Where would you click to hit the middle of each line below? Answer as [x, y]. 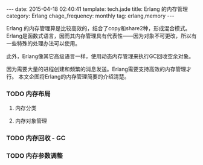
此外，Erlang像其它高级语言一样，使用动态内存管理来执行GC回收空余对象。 [100, 56]
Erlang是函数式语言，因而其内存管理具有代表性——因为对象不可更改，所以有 [102, 36]
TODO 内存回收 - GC [36, 138]
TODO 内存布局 [28, 94]
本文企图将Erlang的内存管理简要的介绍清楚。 [74, 76]
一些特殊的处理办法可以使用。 [43, 43]
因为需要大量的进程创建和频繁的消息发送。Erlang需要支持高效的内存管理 [96, 69]
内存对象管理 [31, 121]
